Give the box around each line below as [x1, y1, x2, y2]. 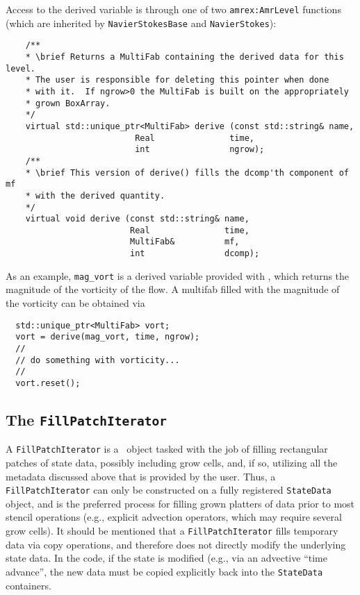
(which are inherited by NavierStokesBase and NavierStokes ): [6, 15, 277, 30]
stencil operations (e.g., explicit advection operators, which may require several [6, 510, 342, 524]
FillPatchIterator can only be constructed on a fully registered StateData [6, 483, 332, 497]
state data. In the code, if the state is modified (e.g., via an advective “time [6, 551, 327, 565]
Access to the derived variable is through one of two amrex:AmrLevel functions [6, 2, 341, 16]
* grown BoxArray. [25, 98, 111, 108]
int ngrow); [135, 144, 265, 155]
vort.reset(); [15, 378, 81, 388]
